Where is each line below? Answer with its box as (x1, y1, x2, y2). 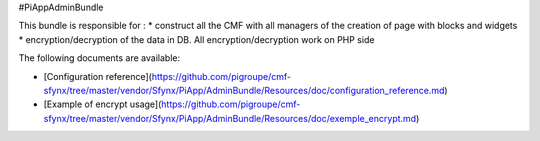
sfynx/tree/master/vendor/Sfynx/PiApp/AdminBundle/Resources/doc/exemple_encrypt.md (43, 112, 417, 124)
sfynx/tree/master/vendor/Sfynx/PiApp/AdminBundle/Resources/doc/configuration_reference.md (43, 84, 445, 96)
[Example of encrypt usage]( (43, 98, 162, 110)
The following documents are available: (18, 52, 180, 64)
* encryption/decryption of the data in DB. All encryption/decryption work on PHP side (18, 33, 375, 45)
